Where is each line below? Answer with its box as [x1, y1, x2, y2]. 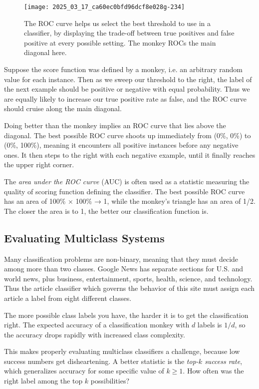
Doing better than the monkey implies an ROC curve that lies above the [4, 120, 226, 130]
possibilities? [90, 375, 130, 386]
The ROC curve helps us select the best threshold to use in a [24, 18, 211, 28]
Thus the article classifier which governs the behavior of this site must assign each [4, 283, 255, 293]
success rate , [205, 355, 243, 366]
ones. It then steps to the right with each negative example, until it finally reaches [4, 149, 256, 160]
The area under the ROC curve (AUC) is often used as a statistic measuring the [4, 176, 250, 186]
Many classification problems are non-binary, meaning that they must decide [4, 253, 239, 264]
